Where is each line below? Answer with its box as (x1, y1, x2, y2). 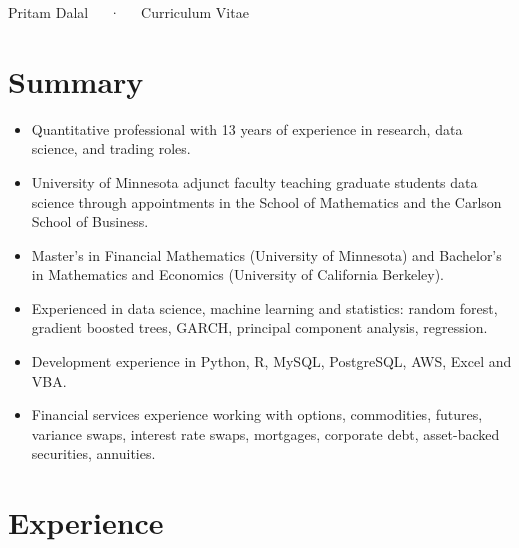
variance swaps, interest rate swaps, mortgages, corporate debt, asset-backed (31, 423, 500, 444)
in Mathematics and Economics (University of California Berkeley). (31, 264, 444, 285)
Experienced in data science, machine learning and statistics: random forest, (31, 297, 498, 318)
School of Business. (31, 211, 149, 232)
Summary (8, 60, 144, 101)
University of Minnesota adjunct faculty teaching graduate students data (31, 171, 478, 192)
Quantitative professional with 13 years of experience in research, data (31, 118, 463, 139)
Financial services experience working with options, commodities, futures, (31, 404, 483, 425)
